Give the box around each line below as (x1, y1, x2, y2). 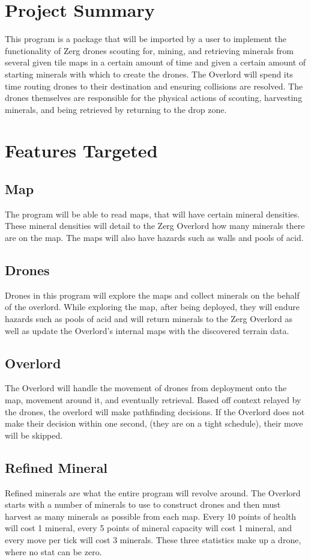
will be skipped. (5, 428, 63, 441)
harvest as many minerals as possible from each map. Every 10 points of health (5, 510, 297, 522)
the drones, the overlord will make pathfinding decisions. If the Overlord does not (5, 405, 305, 418)
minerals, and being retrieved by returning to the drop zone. (5, 103, 227, 115)
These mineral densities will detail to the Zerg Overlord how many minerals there (5, 219, 305, 232)
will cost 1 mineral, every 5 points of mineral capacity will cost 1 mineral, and (5, 522, 292, 534)
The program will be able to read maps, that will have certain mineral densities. (5, 207, 300, 220)
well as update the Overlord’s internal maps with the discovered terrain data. (5, 324, 289, 336)
